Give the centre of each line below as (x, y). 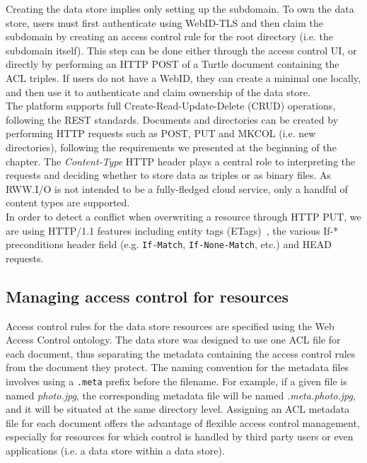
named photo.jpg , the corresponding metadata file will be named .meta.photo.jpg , (181, 395)
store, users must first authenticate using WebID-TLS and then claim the (164, 22)
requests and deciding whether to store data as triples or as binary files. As (169, 175)
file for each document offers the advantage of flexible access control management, (183, 422)
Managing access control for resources (147, 296)
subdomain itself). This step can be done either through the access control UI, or (181, 50)
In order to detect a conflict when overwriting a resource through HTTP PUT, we (183, 216)
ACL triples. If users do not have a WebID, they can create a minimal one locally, (183, 77)
